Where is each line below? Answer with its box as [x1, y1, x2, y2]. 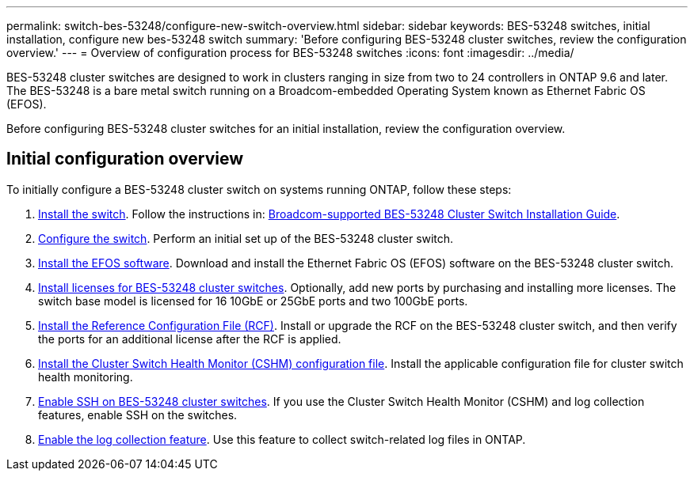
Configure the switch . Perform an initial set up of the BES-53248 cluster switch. [38, 231, 454, 245]
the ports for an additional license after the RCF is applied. [38, 331, 341, 346]
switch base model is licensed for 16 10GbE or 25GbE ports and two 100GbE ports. [38, 293, 468, 308]
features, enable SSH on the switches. [38, 407, 238, 422]
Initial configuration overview [6, 149, 243, 169]
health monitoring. [38, 369, 133, 384]
